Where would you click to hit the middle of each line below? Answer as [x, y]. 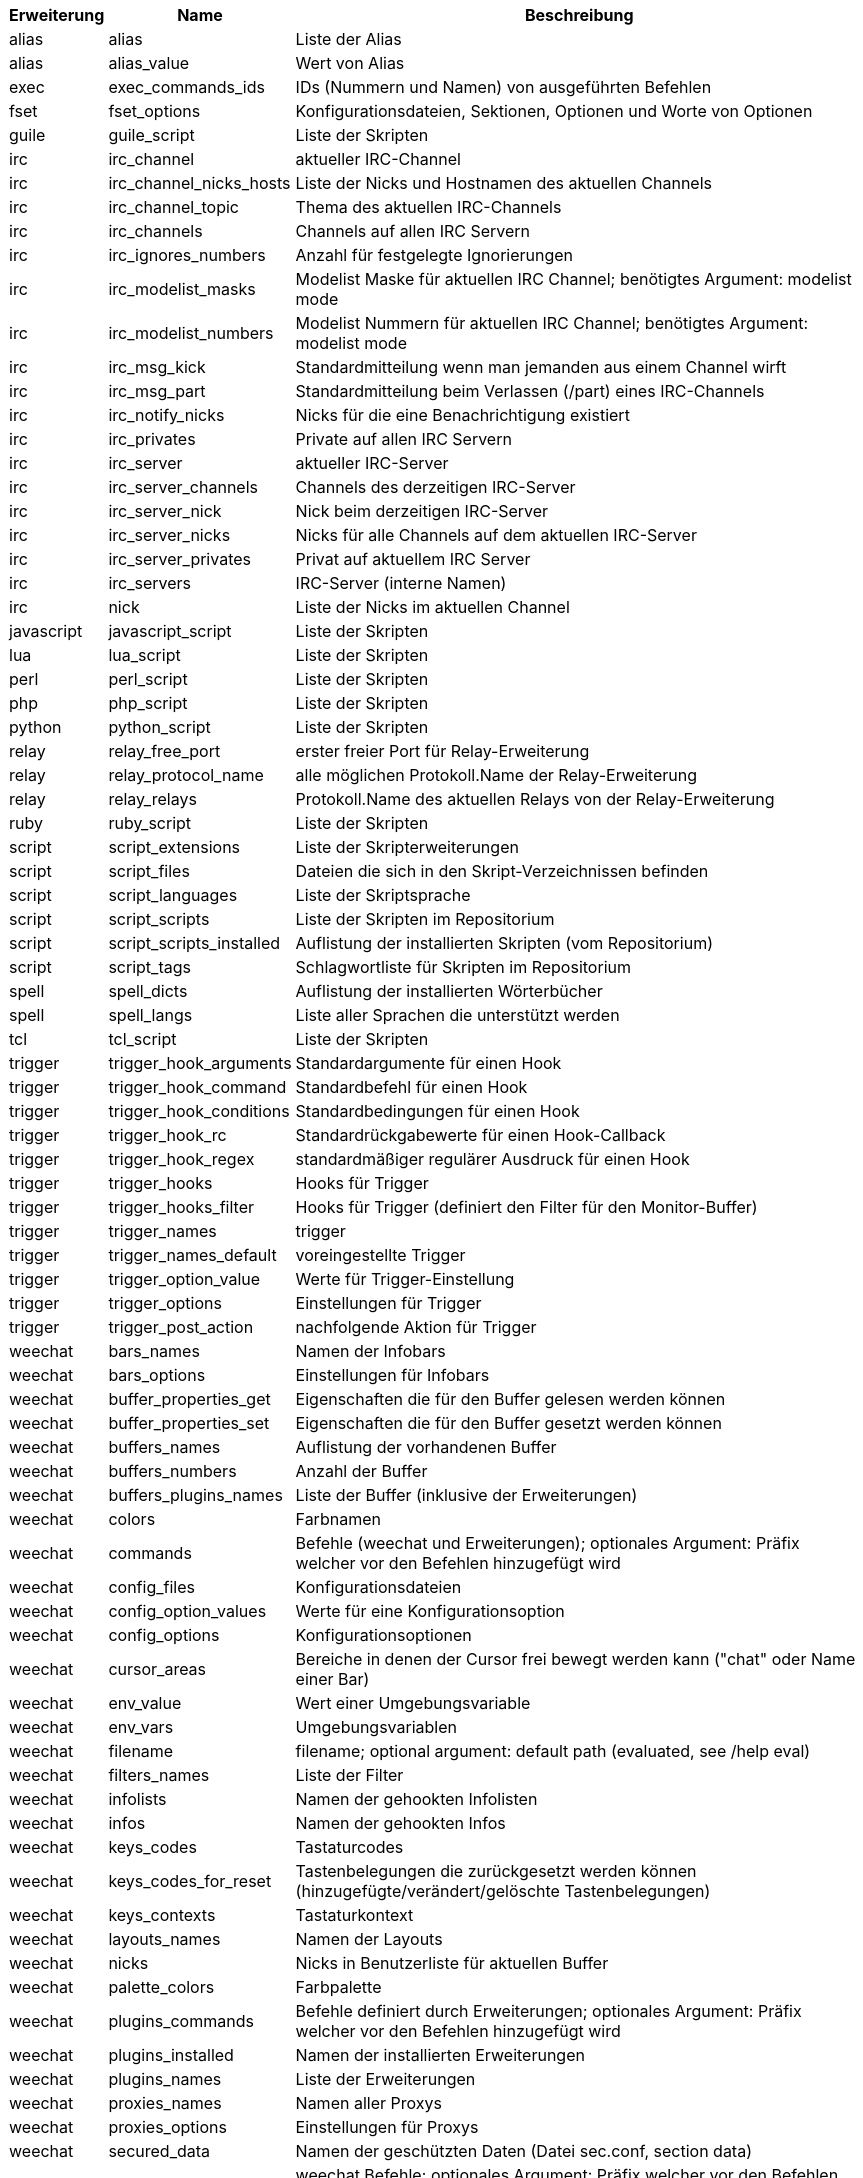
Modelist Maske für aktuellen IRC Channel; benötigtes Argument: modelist [573, 279]
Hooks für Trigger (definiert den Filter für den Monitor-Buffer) [526, 1207]
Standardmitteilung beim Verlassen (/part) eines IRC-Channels [530, 391]
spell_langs [150, 1015]
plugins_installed [171, 2055]
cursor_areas [157, 1669]
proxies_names [165, 2103]
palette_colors [161, 1987]
